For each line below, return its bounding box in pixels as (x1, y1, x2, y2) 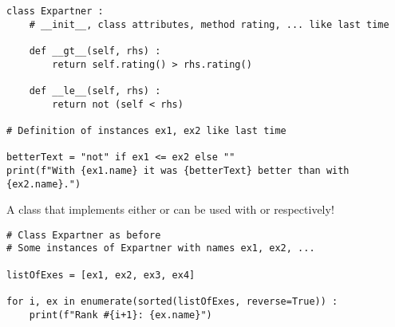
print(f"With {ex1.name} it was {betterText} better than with (6, 164, 350, 176)
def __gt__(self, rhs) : (29, 45, 161, 57)
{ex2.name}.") (6, 178, 81, 190)
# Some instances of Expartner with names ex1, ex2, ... (6, 242, 315, 254)
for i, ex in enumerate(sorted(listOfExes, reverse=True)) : (6, 296, 338, 308)
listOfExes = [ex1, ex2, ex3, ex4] (6, 269, 196, 281)
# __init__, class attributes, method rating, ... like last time (29, 18, 389, 30)
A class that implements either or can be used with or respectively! (6, 201, 334, 218)
